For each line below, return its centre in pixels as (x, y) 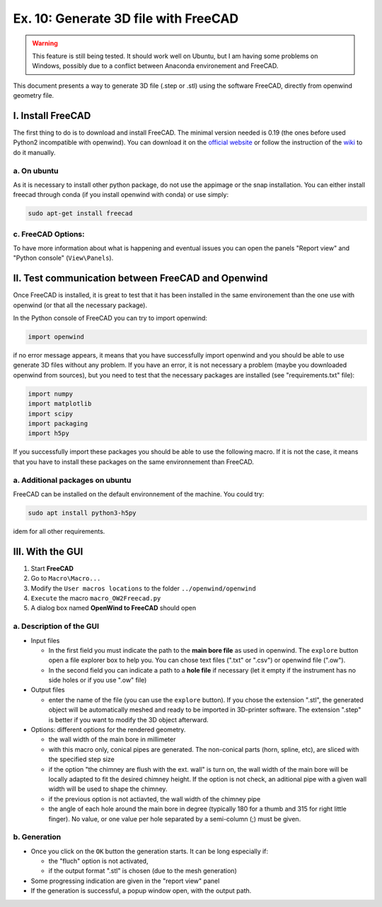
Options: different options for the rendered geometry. (108, 730)
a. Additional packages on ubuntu (72, 480)
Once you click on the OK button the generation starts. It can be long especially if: (150, 851)
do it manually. (34, 152)
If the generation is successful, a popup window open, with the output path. (141, 891)
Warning (45, 43)
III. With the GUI (48, 551)
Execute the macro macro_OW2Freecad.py (96, 598)
